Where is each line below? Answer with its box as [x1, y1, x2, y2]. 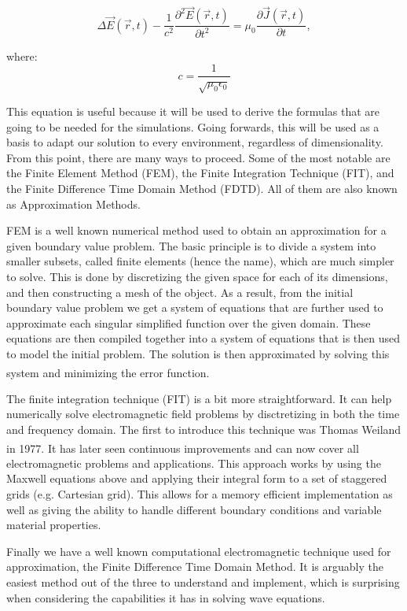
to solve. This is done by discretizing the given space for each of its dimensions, [6, 268, 388, 284]
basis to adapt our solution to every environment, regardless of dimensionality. [6, 134, 383, 150]
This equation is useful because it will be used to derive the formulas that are [6, 103, 380, 120]
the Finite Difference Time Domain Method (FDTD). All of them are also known [6, 180, 398, 196]
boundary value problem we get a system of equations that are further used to [6, 299, 383, 316]
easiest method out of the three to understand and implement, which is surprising [6, 573, 400, 590]
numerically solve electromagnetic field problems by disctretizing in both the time [6, 405, 400, 422]
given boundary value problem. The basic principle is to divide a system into [6, 237, 376, 254]
